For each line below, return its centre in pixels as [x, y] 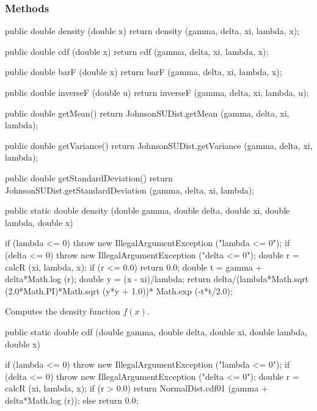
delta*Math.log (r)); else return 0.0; [72, 400]
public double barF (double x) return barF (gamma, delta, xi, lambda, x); [144, 72]
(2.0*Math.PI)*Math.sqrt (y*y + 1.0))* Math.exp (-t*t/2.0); [119, 290]
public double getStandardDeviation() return [89, 177]
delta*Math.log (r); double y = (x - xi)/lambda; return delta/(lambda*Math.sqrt [157, 279]
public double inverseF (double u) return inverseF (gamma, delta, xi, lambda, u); [157, 92]
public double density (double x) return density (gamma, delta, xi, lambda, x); [152, 31]
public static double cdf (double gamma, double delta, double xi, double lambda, [156, 331]
